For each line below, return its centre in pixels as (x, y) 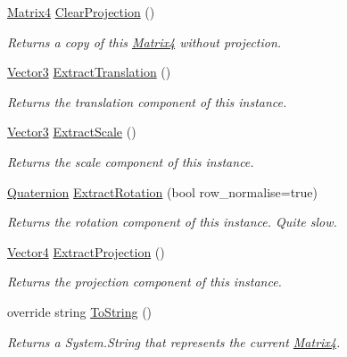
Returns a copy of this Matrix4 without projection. (145, 42)
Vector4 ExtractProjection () (86, 251)
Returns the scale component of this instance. (131, 161)
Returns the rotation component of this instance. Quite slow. (172, 222)
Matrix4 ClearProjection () (81, 12)
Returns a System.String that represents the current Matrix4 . (174, 341)
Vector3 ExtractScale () (72, 132)
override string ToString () (80, 311)
